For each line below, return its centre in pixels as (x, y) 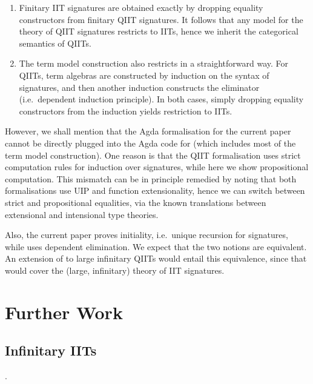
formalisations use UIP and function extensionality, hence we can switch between (155, 190)
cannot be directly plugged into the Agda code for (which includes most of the (150, 143)
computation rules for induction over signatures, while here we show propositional (157, 167)
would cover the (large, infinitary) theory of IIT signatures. (115, 270)
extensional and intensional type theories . (82, 214)
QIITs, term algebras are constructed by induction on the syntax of (144, 75)
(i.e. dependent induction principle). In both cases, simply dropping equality (161, 99)
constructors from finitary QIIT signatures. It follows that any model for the (161, 19)
